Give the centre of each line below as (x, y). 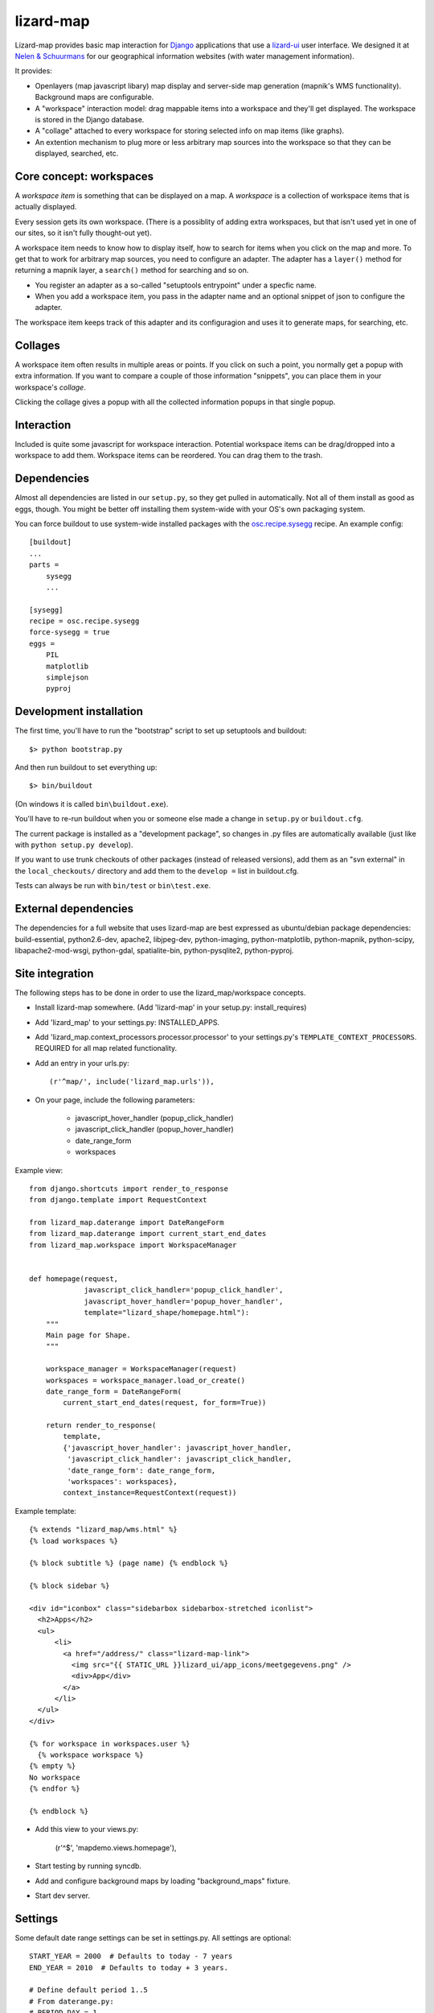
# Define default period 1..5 (89, 1990)
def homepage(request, (74, 1279)
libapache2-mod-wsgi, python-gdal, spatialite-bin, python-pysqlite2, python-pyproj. (154, 950)
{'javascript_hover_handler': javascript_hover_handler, (178, 1448)
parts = (44, 565)
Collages (37, 345)
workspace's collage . (50, 387)
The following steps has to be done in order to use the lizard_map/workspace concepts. (160, 992)
